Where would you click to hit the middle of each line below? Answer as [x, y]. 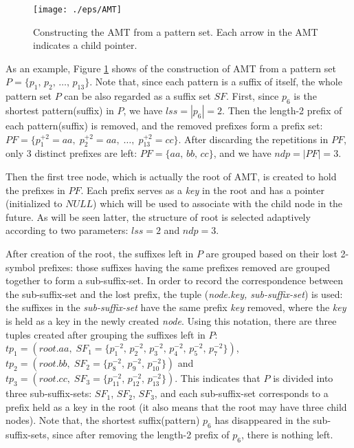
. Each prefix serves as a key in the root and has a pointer [202, 190]
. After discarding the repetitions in [253, 139]
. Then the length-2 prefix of [282, 110]
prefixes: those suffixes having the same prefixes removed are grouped [184, 267]
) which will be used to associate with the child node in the [218, 203]
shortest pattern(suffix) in [60, 110]
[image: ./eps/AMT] [77, 10]
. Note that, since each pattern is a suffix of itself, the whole [216, 82]
